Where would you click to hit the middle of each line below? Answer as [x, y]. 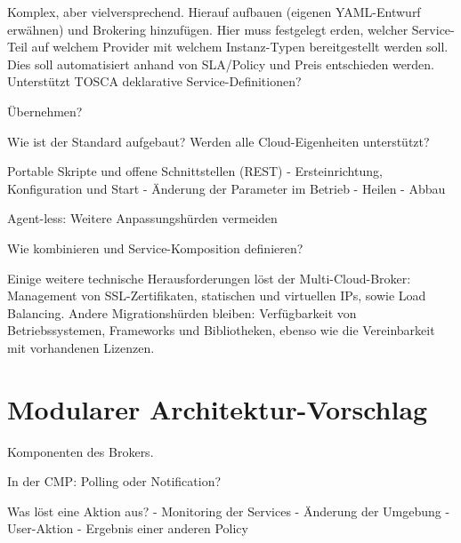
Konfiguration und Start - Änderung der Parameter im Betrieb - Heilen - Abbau [226, 188]
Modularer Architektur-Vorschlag [218, 408]
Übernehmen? [45, 111]
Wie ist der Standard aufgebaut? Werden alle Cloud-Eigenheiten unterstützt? [218, 141]
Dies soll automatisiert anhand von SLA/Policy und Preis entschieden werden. [221, 64]
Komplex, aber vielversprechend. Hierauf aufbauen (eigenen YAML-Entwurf [214, 12]
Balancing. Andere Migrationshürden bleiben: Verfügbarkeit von [182, 312]
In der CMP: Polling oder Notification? [114, 481]
